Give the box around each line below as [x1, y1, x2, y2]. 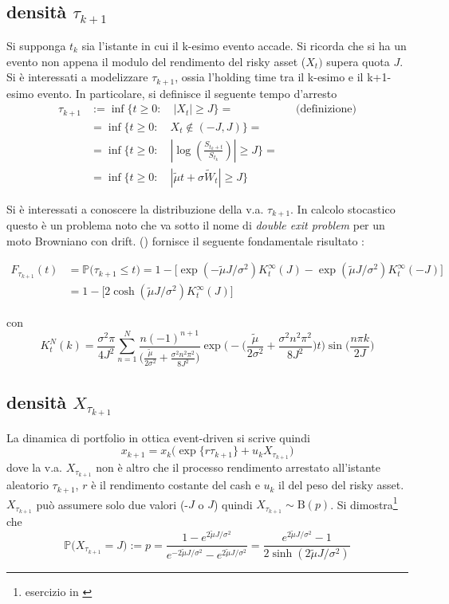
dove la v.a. [6, 459, 62, 476]
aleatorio [6, 477, 49, 493]
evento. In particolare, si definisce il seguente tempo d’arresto [37, 84, 337, 101]
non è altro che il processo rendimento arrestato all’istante [96, 459, 380, 476]
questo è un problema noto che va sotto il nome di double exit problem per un [6, 217, 385, 233]
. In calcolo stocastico [290, 200, 396, 217]
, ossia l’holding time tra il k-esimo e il [175, 69, 364, 85]
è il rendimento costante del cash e [91, 477, 260, 493]
